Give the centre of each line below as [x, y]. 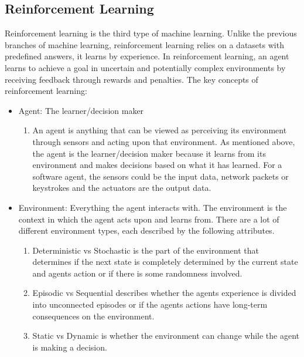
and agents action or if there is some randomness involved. [137, 273]
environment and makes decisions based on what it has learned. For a [157, 165]
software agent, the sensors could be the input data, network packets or [160, 176]
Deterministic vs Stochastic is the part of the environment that [146, 250]
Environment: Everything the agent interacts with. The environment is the [153, 207]
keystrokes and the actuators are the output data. [122, 188]
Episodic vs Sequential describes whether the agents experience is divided [164, 293]
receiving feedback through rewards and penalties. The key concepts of [131, 79]
